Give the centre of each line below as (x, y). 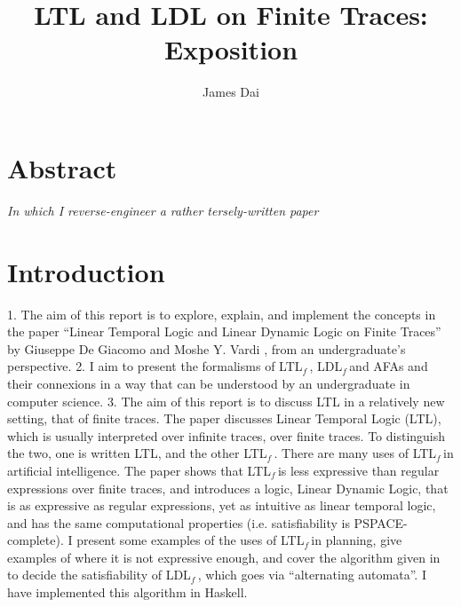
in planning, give (357, 540)
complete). (36, 540)
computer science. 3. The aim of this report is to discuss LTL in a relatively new (226, 401)
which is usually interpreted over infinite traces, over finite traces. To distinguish (227, 435)
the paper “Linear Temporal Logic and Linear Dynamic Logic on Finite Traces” (224, 331)
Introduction (86, 271)
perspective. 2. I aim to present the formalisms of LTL (155, 366)
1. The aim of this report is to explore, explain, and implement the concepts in (222, 314)
